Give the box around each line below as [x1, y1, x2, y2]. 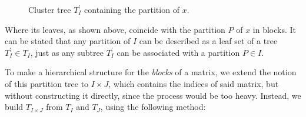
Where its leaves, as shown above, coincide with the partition [5, 23, 225, 35]
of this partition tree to [5, 77, 89, 89]
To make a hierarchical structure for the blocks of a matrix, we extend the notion [5, 66, 297, 78]
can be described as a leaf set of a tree [139, 35, 278, 47]
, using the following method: [100, 101, 206, 113]
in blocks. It [252, 23, 297, 35]
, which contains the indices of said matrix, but [108, 77, 279, 89]
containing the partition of [84, 4, 179, 15]
